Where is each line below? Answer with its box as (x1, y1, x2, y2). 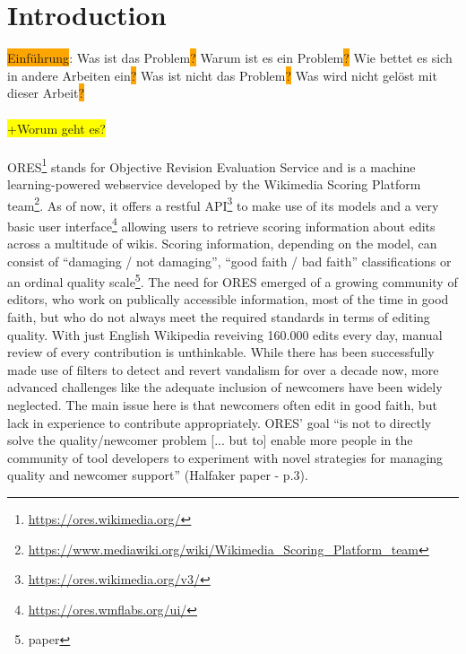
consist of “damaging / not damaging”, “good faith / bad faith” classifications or (7, 251, 452, 270)
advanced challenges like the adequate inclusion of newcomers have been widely (7, 378, 443, 397)
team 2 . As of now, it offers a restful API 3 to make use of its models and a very (7, 193, 439, 214)
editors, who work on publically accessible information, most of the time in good (7, 290, 449, 309)
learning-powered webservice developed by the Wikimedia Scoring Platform (7, 174, 421, 193)
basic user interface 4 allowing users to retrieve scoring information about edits (7, 214, 436, 235)
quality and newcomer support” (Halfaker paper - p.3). (7, 466, 308, 484)
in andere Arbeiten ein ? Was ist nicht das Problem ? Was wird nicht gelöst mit (7, 65, 437, 84)
